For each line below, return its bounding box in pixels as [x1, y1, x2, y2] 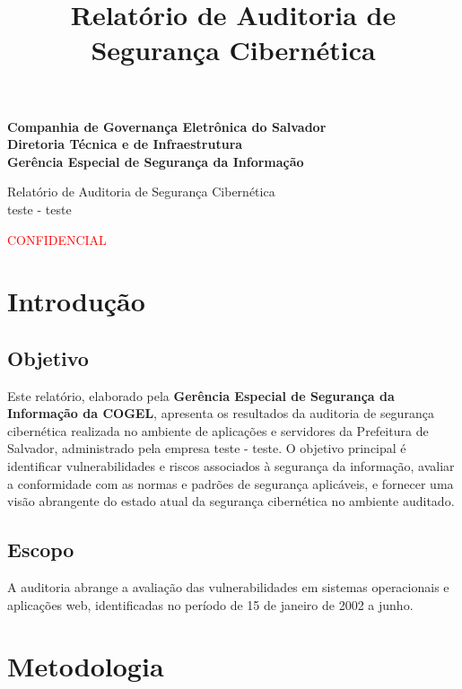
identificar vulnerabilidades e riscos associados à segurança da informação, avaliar [7, 457, 455, 475]
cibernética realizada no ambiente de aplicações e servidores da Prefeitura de [7, 421, 429, 440]
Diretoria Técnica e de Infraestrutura [7, 135, 243, 153]
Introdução [7, 283, 145, 319]
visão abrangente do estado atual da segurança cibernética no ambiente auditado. [7, 492, 455, 510]
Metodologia [7, 648, 164, 685]
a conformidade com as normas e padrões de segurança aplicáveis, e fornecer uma [7, 474, 454, 493]
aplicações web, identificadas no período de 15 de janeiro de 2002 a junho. [7, 595, 414, 614]
